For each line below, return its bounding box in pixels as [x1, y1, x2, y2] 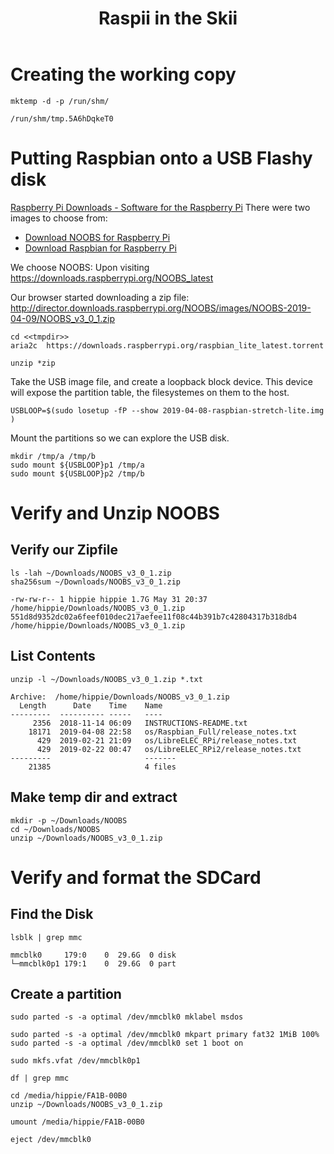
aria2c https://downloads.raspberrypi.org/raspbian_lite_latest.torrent [10, 340, 325, 351]
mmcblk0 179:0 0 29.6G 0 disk [10, 950, 177, 960]
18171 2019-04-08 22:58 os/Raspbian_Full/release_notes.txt [28, 727, 298, 737]
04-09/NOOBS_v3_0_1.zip [10, 312, 116, 324]
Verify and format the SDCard [10, 866, 262, 889]
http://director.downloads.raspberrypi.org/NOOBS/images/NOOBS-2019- [10, 302, 312, 314]
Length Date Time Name [19, 700, 163, 711]
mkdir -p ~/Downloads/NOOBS [10, 815, 128, 826]
